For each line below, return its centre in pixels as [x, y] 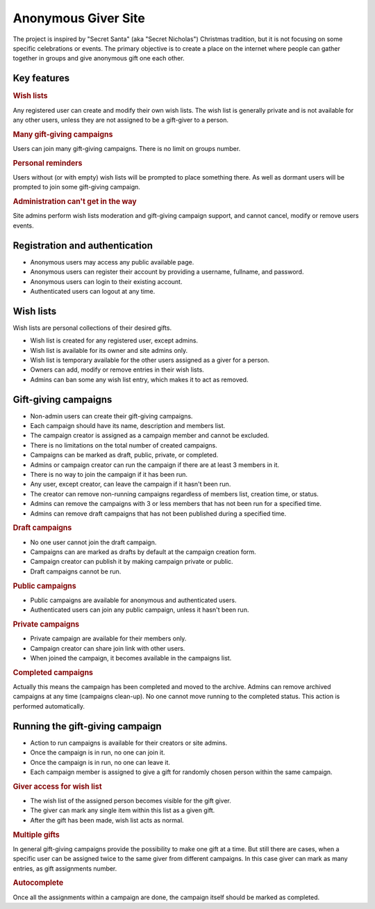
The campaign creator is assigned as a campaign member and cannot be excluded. [150, 436]
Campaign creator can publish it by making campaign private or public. [132, 562]
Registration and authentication [83, 245]
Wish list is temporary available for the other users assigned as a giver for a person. [150, 360]
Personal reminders [48, 163]
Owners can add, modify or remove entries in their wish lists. [117, 370]
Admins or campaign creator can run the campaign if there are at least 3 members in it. [155, 465]
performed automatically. [49, 706]
